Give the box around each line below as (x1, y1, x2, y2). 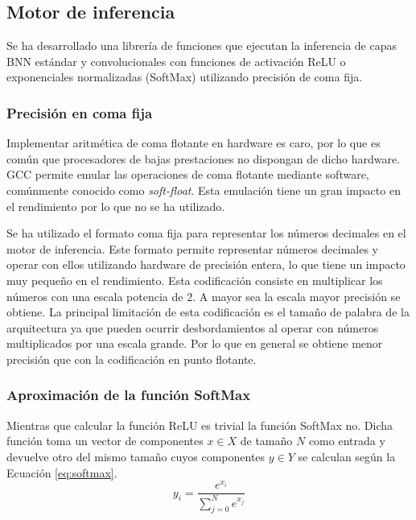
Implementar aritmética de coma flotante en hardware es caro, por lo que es (6, 134, 381, 151)
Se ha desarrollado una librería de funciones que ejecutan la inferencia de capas (6, 37, 397, 54)
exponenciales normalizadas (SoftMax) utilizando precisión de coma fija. (6, 68, 363, 85)
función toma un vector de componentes (6, 432, 204, 449)
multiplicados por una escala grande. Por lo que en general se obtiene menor (6, 335, 383, 352)
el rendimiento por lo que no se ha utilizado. (6, 197, 225, 214)
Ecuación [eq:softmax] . (6, 464, 117, 481)
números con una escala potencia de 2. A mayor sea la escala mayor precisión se (6, 287, 401, 304)
